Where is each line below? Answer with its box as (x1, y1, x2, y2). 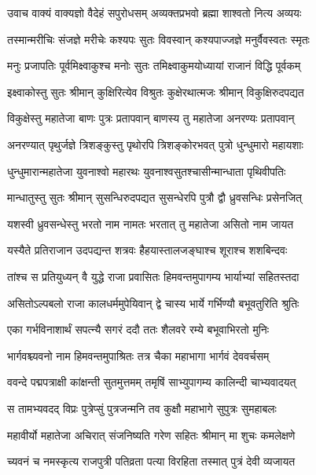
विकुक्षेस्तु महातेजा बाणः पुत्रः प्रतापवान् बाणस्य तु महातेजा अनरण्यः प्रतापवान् (7, 110, 295, 126)
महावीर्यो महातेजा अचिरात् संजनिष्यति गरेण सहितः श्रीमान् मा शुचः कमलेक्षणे (7, 426, 296, 443)
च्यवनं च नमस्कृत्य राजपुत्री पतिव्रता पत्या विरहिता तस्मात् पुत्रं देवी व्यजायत (7, 453, 296, 470)
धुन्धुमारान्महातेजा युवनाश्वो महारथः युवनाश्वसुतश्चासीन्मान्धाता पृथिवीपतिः (7, 163, 286, 179)
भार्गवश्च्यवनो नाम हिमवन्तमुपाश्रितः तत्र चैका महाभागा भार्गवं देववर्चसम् (7, 347, 270, 364)
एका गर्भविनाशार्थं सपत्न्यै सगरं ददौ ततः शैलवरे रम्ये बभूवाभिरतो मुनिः (7, 321, 270, 338)
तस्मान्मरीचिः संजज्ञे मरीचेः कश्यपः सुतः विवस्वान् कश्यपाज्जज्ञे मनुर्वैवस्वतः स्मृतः (7, 31, 310, 47)
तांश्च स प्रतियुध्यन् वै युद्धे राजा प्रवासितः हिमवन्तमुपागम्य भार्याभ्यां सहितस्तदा (7, 268, 299, 284)
